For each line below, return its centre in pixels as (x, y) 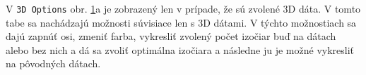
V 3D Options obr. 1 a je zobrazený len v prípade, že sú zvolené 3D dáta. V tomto (183, 8)
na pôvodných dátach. (53, 63)
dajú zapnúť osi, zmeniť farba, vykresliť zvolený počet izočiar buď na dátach (171, 36)
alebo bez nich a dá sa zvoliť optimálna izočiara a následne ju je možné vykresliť (180, 49)
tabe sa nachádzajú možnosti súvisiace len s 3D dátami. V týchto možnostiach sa (181, 22)
